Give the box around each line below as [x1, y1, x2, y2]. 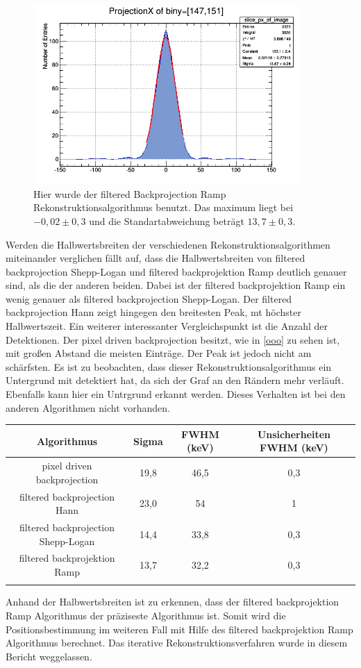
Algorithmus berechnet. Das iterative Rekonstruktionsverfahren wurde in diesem [6, 635, 348, 650]
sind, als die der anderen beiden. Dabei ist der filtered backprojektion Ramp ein [6, 278, 346, 292]
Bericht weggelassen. [6, 649, 92, 663]
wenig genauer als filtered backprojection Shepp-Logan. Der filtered [6, 291, 292, 306]
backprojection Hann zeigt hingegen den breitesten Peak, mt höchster [6, 305, 301, 319]
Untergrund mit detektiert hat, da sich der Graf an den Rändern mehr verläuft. [6, 373, 344, 387]
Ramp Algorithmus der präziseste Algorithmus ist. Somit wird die [6, 608, 286, 622]
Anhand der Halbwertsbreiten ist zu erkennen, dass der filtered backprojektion [6, 594, 339, 609]
